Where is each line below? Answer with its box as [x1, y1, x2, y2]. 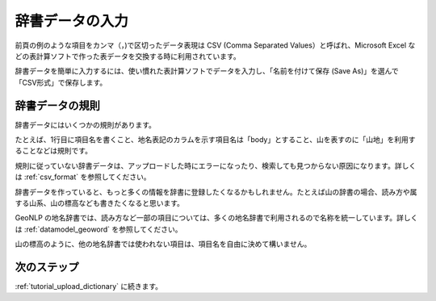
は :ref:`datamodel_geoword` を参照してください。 [15, 224, 182, 234]
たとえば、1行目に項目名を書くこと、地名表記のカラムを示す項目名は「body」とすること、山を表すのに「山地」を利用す [15, 135, 416, 144]
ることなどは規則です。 [15, 146, 93, 156]
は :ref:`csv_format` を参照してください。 [15, 172, 151, 182]
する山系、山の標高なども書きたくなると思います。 [15, 198, 185, 207]
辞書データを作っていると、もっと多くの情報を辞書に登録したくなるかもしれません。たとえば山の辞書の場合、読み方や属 [15, 186, 417, 197]
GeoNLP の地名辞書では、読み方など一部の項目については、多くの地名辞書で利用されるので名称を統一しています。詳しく [15, 213, 418, 223]
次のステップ [15, 260, 79, 274]
